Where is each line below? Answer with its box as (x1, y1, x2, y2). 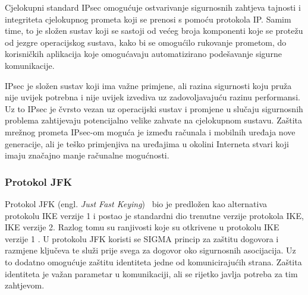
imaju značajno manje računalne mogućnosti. (5, 149, 169, 161)
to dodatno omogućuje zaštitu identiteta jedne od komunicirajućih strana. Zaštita (5, 255, 302, 268)
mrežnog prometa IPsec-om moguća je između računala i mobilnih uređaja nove (5, 125, 296, 138)
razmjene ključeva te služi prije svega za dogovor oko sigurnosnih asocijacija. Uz (5, 244, 296, 256)
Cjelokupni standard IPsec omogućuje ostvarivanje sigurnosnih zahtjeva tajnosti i (5, 1, 301, 13)
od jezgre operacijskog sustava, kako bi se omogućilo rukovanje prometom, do (5, 36, 287, 48)
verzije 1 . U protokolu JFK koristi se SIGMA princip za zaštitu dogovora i (5, 232, 279, 245)
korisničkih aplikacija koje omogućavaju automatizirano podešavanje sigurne (5, 47, 282, 60)
